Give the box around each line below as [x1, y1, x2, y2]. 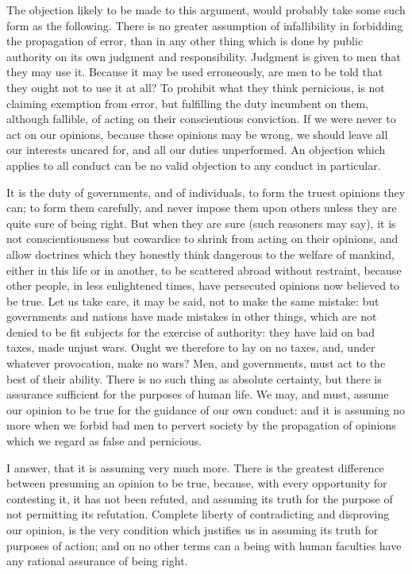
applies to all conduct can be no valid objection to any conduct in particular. [6, 156, 381, 173]
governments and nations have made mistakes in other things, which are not [6, 308, 377, 325]
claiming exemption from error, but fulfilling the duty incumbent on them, [6, 94, 368, 111]
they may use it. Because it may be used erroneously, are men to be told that [6, 64, 383, 80]
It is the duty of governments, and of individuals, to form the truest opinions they [6, 183, 406, 200]
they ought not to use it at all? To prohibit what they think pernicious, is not [6, 79, 385, 95]
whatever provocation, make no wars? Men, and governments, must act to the [6, 355, 386, 372]
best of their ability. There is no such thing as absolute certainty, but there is [6, 370, 382, 387]
